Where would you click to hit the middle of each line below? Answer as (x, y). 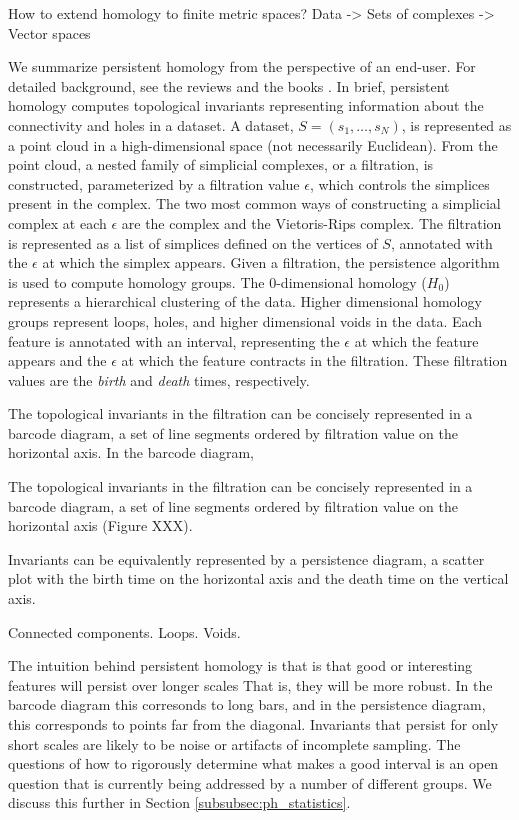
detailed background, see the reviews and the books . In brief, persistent (229, 85)
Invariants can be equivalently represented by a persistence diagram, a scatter (246, 558)
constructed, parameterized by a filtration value (154, 183)
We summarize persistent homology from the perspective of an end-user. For (242, 66)
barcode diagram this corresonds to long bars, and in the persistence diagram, (247, 704)
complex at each (57, 222)
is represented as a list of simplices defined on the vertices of (193, 242)
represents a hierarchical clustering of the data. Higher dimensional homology (245, 301)
